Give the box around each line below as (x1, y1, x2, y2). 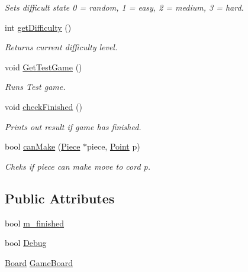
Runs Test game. (5, 80, 66, 93)
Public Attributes (5, 189, 115, 207)
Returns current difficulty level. (5, 41, 118, 53)
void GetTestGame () (5, 60, 82, 73)
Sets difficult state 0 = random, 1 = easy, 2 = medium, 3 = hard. (5, 1, 244, 13)
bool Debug (5, 237, 47, 249)
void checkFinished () (5, 100, 82, 112)
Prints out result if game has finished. (5, 120, 141, 132)
